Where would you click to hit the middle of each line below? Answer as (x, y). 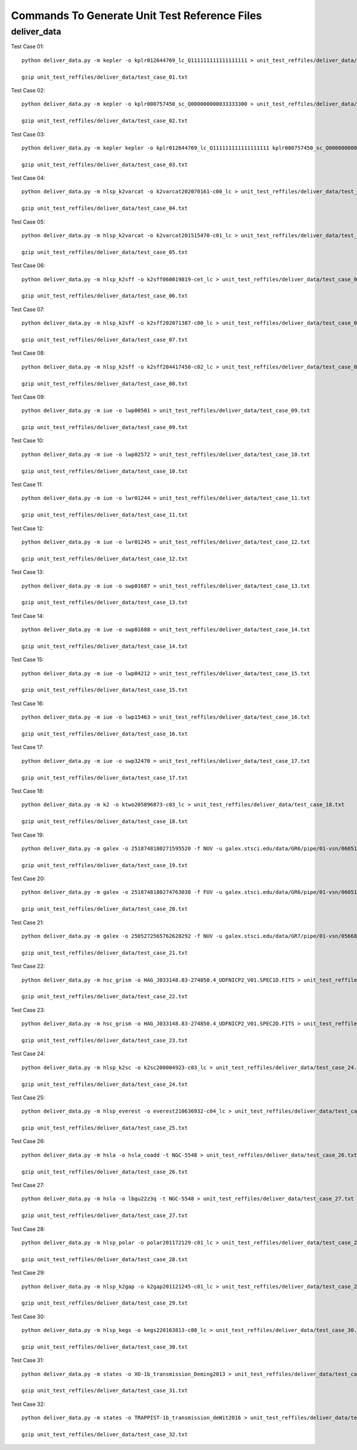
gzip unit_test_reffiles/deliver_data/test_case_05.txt (105, 252)
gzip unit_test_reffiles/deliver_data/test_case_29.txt (105, 1303)
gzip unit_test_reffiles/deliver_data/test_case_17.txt (105, 777)
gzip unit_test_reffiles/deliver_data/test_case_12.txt (105, 558)
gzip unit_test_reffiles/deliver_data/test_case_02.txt (105, 121)
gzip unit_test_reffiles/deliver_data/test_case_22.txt (105, 996)
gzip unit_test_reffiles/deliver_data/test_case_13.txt (105, 603)
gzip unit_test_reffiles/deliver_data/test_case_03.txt (105, 164)
